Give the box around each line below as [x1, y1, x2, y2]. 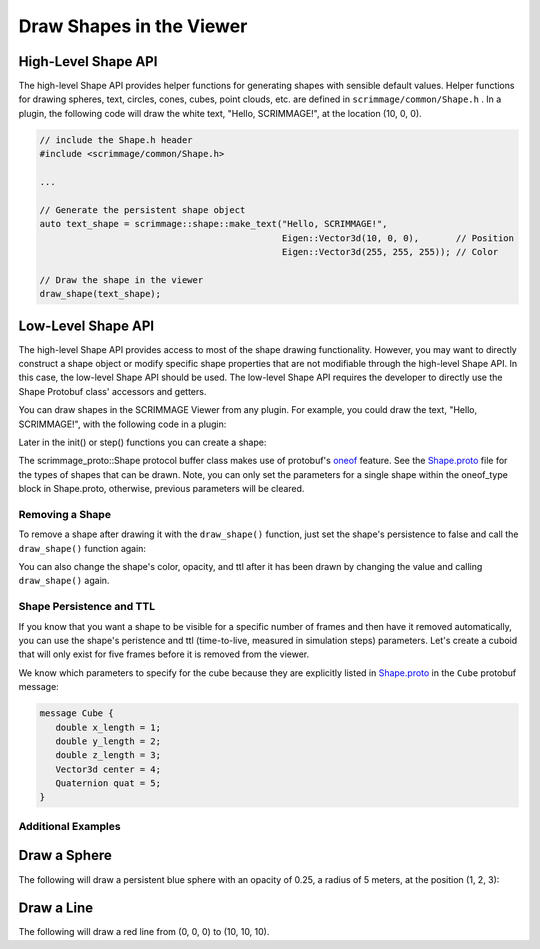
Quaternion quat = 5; [55, 778, 162, 789]
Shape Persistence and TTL [18, 600, 155, 614]
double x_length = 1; [55, 721, 162, 733]
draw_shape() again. [18, 575, 110, 587]
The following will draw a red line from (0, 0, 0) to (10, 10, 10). [18, 926, 270, 938]
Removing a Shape [18, 507, 112, 521]
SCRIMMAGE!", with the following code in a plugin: [18, 418, 227, 430]
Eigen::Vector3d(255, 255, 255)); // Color [281, 246, 499, 257]
